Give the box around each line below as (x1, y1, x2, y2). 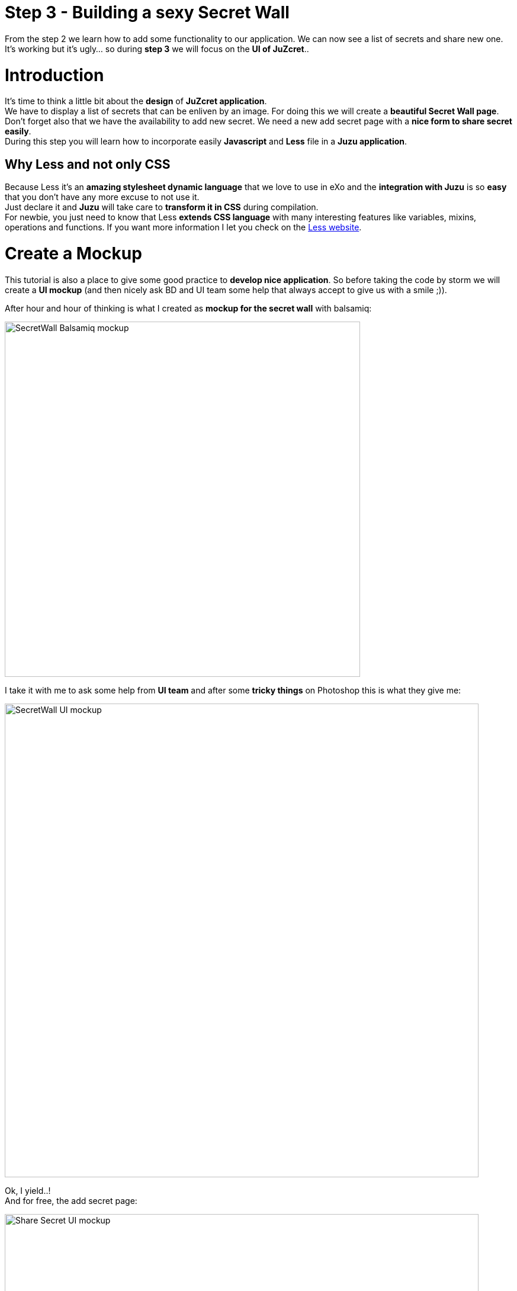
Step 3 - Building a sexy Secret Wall (5, 2, 290, 23)
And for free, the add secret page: (5, 1195, 137, 1206)
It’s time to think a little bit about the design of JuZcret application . (5, 96, 267, 107)
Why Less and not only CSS (5, 156, 171, 172)
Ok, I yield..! (5, 1185, 51, 1196)
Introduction (5, 65, 104, 85)
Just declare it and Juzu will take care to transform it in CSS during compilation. (5, 202, 319, 213)
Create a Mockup (5, 243, 142, 264)
